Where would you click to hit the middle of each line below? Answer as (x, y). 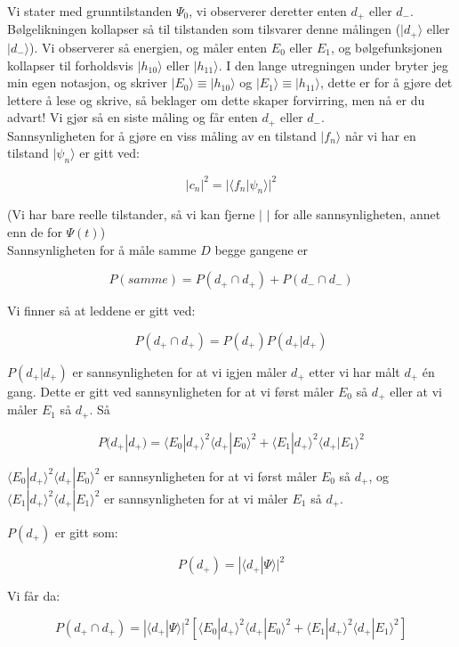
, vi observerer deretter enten (268, 11)
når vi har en (380, 135)
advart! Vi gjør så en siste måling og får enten (133, 117)
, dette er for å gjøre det (386, 82)
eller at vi (416, 391)
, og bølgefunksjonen (387, 47)
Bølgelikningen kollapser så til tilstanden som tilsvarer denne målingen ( (204, 29)
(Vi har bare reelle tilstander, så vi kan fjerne (131, 214)
